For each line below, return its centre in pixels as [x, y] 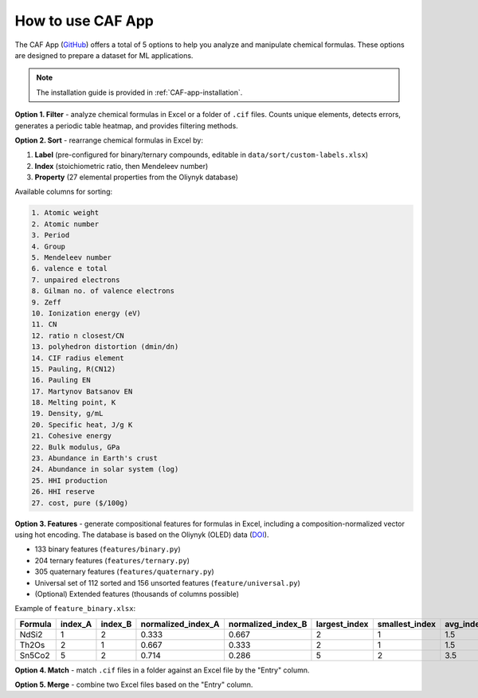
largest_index [342, 624]
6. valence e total [69, 269]
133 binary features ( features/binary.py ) [108, 549]
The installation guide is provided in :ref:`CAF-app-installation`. [139, 92]
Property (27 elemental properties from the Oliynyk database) [137, 177]
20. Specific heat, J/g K [82, 425]
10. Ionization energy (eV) [86, 313]
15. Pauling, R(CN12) [74, 369]
